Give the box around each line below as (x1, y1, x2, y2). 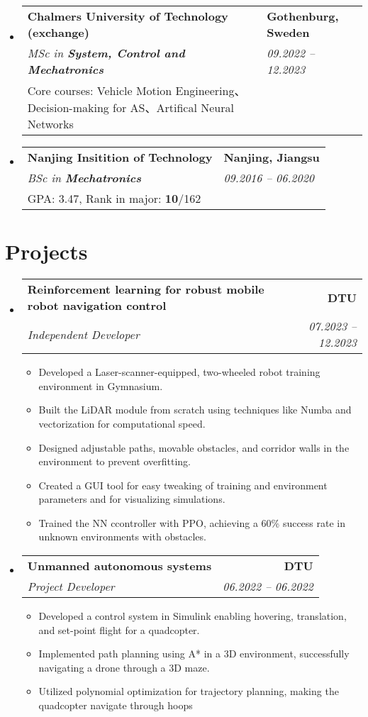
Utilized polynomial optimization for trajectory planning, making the (38, 684, 339, 699)
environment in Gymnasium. (38, 378, 163, 393)
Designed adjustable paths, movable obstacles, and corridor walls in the (38, 440, 350, 455)
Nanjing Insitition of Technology (27, 149, 213, 165)
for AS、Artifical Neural (113, 99, 234, 116)
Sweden (267, 24, 310, 40)
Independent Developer (27, 326, 140, 343)
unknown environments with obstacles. (38, 529, 206, 544)
